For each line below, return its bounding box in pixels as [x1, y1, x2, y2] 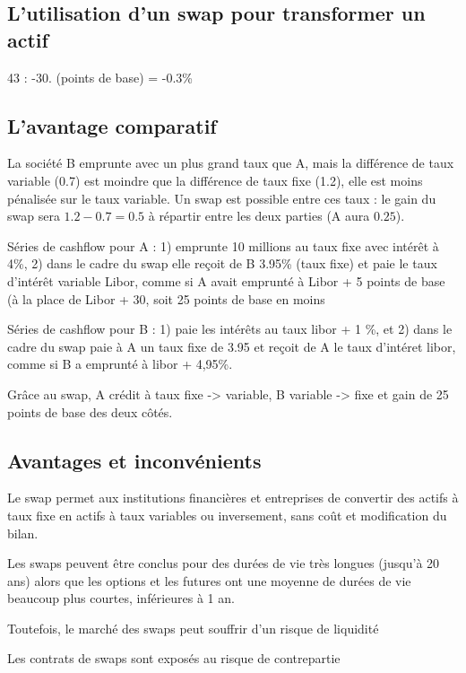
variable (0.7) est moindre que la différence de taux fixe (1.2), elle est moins [7, 170, 423, 189]
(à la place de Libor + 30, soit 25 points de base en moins [7, 289, 325, 308]
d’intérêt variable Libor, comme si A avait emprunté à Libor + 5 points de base [7, 271, 445, 290]
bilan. [7, 523, 39, 542]
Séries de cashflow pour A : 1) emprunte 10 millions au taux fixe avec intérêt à [7, 236, 439, 255]
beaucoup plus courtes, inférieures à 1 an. [7, 589, 235, 607]
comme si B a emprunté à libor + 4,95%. [7, 354, 233, 373]
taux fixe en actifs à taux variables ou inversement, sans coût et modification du [7, 505, 447, 524]
